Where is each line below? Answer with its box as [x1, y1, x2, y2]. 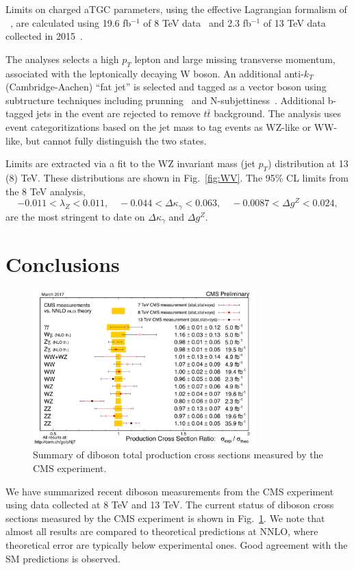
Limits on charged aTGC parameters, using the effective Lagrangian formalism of [5, 2, 347, 16]
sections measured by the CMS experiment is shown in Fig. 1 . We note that [5, 510, 325, 525]
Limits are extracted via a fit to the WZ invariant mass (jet [5, 156, 255, 171]
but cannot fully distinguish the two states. [25, 133, 207, 147]
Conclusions [5, 250, 120, 278]
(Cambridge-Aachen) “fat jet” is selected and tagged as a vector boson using [5, 79, 327, 94]
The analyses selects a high [5, 51, 119, 66]
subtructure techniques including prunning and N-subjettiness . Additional [5, 92, 325, 107]
